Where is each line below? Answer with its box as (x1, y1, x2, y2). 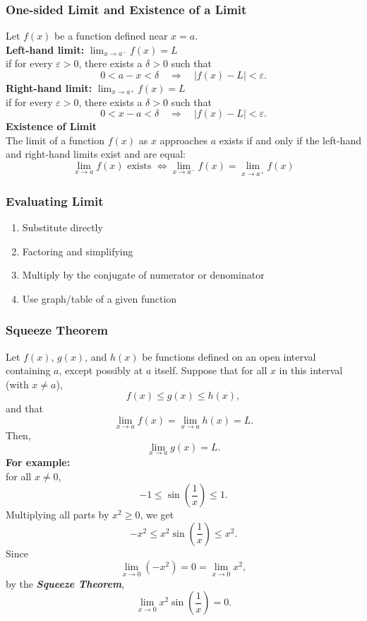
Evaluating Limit (6, 192, 104, 209)
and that (6, 401, 43, 416)
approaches (160, 132, 207, 147)
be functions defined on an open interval (142, 349, 316, 364)
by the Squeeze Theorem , (6, 576, 125, 591)
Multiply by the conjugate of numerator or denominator (22, 267, 265, 282)
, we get (140, 507, 174, 522)
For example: (6, 454, 71, 469)
